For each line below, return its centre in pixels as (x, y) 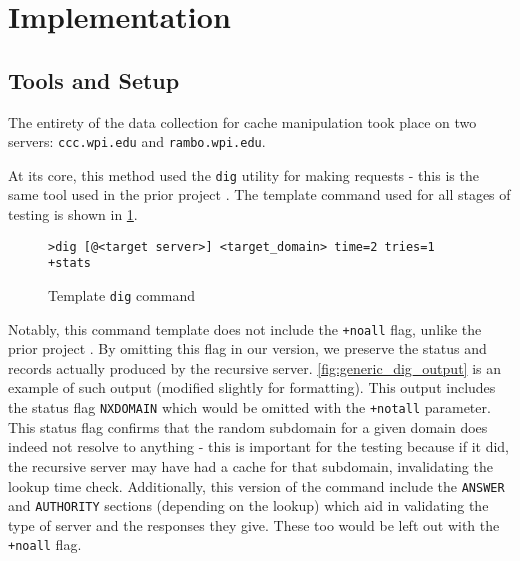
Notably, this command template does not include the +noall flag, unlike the (245, 328)
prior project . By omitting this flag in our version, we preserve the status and (247, 348)
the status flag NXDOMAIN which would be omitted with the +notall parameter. (249, 407)
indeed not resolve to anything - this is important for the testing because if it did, (259, 446)
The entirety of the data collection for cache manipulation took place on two (242, 121)
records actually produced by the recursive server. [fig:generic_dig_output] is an (255, 367)
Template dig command (122, 294)
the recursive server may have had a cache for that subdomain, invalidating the (250, 465)
